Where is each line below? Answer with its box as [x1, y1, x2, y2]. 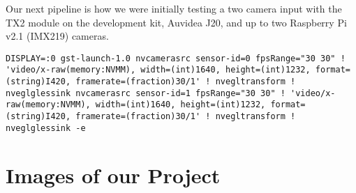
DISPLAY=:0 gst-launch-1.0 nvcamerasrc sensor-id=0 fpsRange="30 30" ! [6, 53, 346, 63]
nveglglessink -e [6, 123, 86, 133]
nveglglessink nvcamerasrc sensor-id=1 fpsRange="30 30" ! [6, 88, 285, 98]
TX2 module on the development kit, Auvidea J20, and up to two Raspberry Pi [6, 15, 347, 29]
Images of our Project [6, 160, 221, 189]
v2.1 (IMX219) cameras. [6, 29, 109, 43]
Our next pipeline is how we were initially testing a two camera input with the [6, 1, 342, 15]
